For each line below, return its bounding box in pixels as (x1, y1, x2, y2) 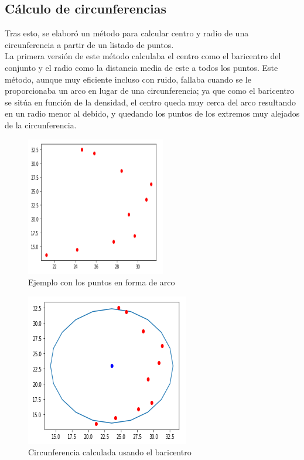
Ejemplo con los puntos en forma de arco (28, 276, 175, 288)
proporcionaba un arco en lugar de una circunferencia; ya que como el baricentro (5, 84, 295, 97)
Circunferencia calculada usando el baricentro (28, 446, 192, 458)
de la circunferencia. (5, 118, 77, 131)
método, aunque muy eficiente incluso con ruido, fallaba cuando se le (5, 73, 251, 85)
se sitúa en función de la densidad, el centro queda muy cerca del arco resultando (5, 96, 296, 108)
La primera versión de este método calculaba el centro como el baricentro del (5, 50, 281, 62)
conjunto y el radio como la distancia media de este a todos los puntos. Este (5, 61, 278, 73)
